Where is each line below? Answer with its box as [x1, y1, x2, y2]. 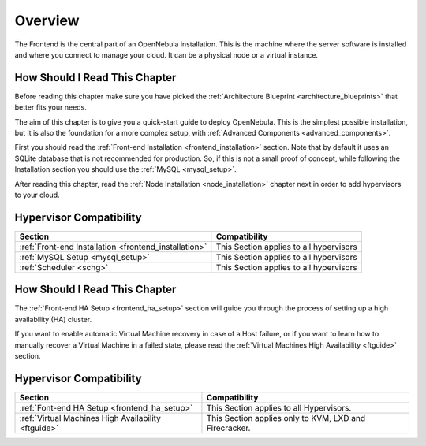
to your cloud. [14, 190, 60, 199]
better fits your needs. [14, 102, 87, 112]
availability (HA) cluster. [14, 314, 92, 324]
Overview [14, 12, 80, 29]
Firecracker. [206, 422, 251, 433]
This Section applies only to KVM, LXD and [206, 412, 366, 423]
